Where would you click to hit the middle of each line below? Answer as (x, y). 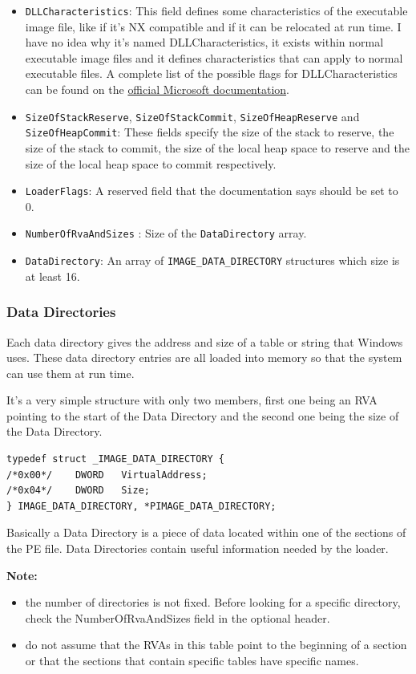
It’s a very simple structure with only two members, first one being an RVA (192, 400)
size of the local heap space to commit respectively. (151, 163)
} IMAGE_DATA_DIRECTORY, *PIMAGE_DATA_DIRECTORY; (141, 506)
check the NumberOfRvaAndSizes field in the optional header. (178, 617)
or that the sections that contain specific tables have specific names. (192, 660)
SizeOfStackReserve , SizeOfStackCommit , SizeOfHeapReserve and (192, 116)
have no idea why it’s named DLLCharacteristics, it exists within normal (204, 42)
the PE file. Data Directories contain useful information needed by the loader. (198, 548)
